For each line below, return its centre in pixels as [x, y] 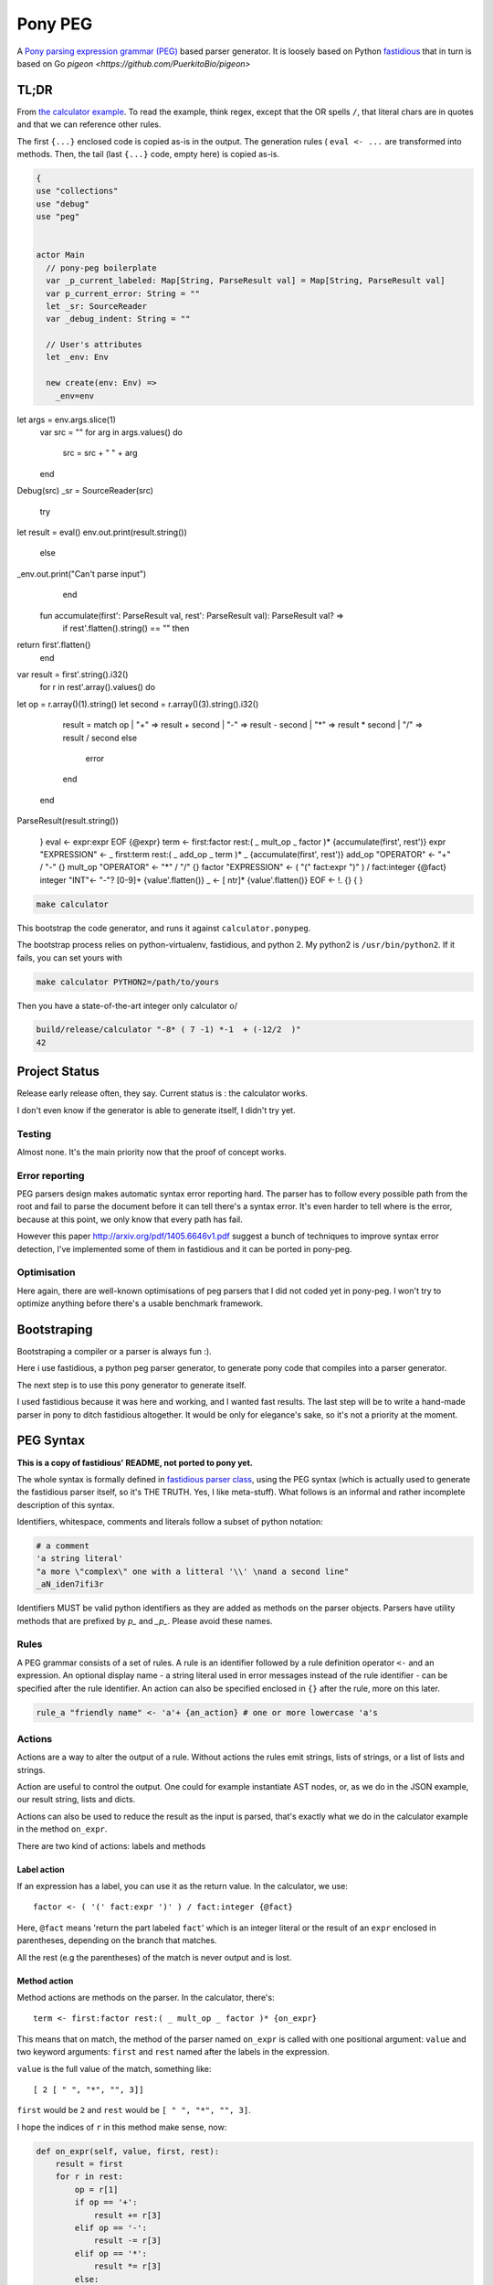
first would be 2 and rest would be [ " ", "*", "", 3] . [134, 2110]
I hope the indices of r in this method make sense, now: [122, 2127]
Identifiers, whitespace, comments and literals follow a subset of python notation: [170, 1522]
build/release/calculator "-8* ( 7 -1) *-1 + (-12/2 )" [168, 1030]
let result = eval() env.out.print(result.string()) [102, 532]
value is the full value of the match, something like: [114, 2068]
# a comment [63, 1546]
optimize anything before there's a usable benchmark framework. [140, 1303]
